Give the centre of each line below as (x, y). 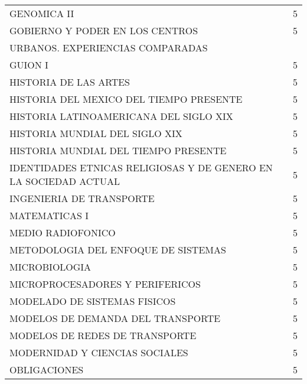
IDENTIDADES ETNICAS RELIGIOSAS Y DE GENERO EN (141, 167)
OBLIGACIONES (47, 370)
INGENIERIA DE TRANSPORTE (82, 198)
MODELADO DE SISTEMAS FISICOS (93, 301)
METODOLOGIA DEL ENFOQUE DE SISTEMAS (118, 250)
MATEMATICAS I (49, 215)
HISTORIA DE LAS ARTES (70, 82)
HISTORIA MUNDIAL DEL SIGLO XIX (96, 133)
